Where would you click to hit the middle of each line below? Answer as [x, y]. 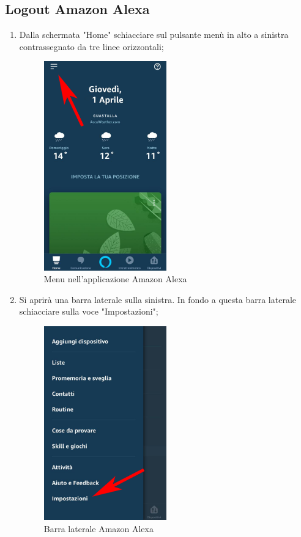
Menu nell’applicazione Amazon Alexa [115, 279]
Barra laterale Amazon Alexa [98, 529]
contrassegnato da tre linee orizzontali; [91, 46]
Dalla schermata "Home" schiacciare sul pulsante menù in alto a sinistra [154, 35]
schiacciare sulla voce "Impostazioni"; [89, 311]
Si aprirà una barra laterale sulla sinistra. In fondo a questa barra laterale [158, 299]
